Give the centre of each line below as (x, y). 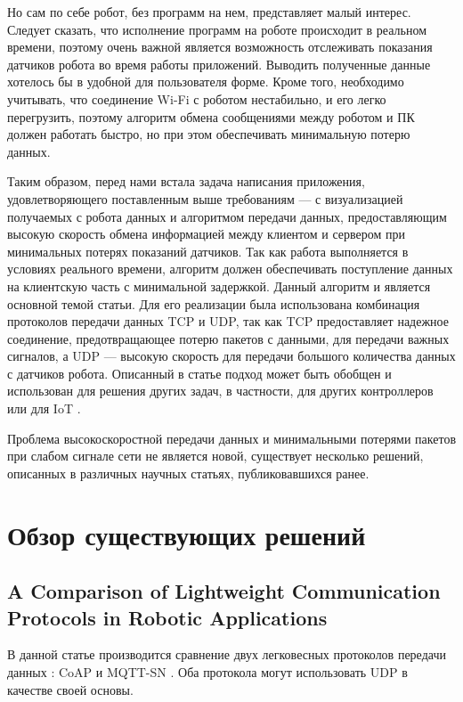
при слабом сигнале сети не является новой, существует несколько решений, (215, 456)
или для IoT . (44, 408)
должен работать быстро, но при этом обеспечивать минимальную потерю (209, 134)
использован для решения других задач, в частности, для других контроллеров (220, 391)
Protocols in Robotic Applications (167, 617)
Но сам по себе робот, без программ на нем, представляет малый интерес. (209, 12)
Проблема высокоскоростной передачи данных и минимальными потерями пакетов (232, 438)
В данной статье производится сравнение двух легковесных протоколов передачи (227, 654)
